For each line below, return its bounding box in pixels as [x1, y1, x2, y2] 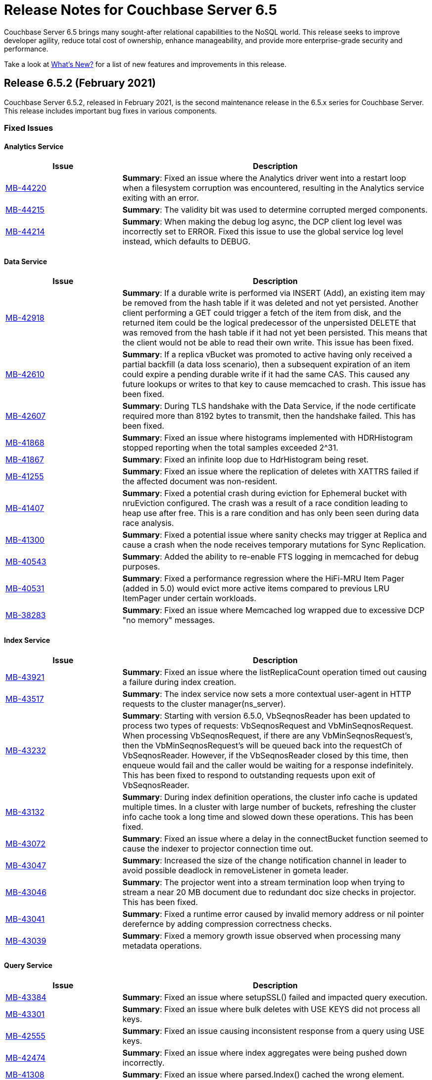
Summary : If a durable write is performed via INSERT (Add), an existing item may [122, 288, 425, 298]
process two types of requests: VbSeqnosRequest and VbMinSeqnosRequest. [122, 720, 413, 731]
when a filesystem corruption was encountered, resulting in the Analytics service [122, 183, 425, 193]
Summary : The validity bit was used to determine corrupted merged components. [122, 205, 428, 215]
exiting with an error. [122, 193, 199, 203]
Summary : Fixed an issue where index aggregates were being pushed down [122, 1047, 407, 1058]
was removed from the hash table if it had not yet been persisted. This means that [122, 328, 428, 338]
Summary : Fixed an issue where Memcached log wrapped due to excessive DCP [122, 605, 425, 616]
